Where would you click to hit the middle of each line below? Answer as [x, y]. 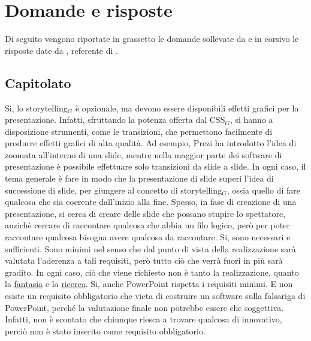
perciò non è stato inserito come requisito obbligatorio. [105, 331]
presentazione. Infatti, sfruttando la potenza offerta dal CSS [115, 120]
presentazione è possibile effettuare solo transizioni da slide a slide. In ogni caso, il [155, 166]
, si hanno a [251, 120]
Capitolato [38, 82]
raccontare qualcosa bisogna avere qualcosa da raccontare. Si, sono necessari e [148, 237]
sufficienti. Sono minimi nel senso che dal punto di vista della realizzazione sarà [150, 248]
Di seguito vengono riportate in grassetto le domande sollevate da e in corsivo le [152, 39]
